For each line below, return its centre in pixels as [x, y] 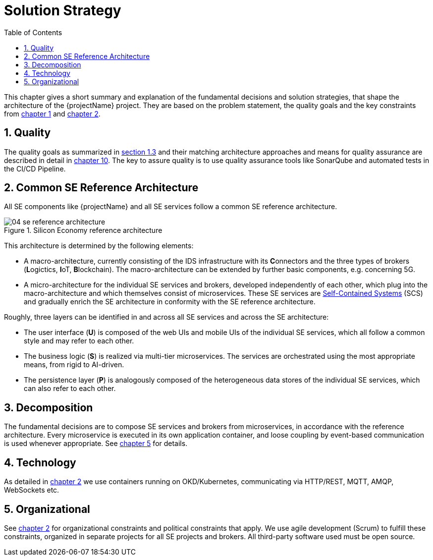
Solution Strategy [63, 10]
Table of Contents [33, 32]
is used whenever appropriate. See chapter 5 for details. [96, 444]
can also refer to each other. [70, 389]
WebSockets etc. [32, 490]
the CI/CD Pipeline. [35, 168]
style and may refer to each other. [79, 341]
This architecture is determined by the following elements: [99, 246]
